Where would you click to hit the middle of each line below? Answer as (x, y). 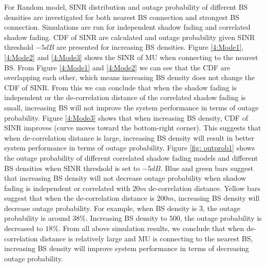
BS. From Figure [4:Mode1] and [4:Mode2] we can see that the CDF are (117, 67)
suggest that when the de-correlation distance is (79, 198)
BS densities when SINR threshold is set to (72, 168)
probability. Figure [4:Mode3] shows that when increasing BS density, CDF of (126, 117)
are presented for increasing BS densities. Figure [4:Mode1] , (150, 47)
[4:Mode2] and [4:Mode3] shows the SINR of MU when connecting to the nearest (131, 57)
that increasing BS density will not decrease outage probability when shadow (125, 178)
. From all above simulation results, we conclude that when (151, 228)
